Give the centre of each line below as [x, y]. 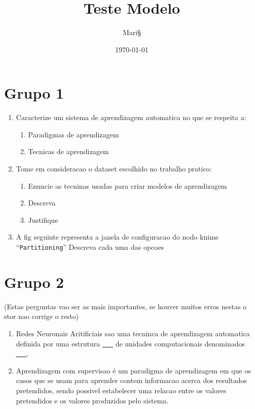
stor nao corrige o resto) [42, 316]
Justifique [43, 220]
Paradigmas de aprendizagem [74, 134]
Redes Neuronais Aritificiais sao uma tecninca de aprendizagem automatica [133, 333]
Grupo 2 [34, 282]
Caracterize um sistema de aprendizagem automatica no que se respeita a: [131, 117]
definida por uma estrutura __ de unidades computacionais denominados [130, 343]
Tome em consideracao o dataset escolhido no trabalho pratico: [114, 169]
